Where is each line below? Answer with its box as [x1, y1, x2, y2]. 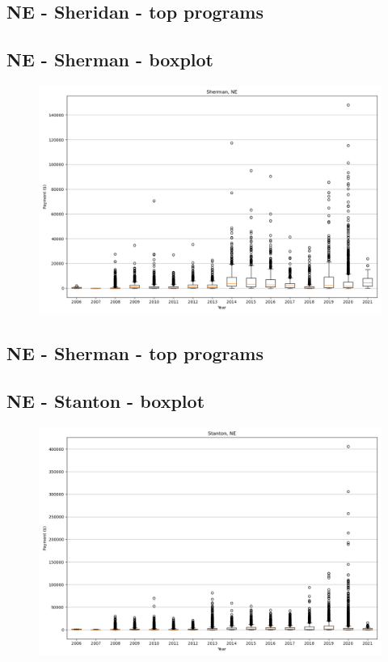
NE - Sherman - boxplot [6, 47, 213, 72]
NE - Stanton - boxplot [6, 388, 205, 414]
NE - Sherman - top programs [6, 341, 264, 366]
